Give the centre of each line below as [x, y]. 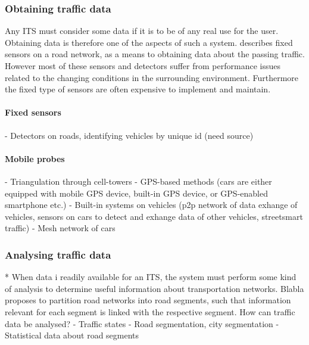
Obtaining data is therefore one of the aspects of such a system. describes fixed [149, 42]
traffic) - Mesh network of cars [60, 228]
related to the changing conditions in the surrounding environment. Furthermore [152, 77]
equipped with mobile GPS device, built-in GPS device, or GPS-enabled [136, 193]
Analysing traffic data [58, 254]
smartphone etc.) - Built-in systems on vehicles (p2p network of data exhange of [151, 205]
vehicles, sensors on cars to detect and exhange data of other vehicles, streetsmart [154, 216]
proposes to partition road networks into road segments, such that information [148, 300]
